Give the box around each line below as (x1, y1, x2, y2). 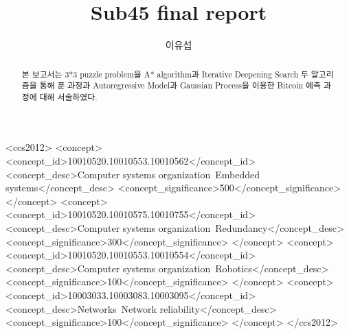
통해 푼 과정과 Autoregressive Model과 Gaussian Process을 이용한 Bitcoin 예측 (39, 80, 321, 91)
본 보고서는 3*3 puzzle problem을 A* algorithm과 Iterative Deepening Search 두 (21, 68, 308, 80)
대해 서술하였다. (39, 91, 98, 102)
